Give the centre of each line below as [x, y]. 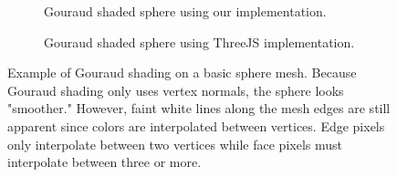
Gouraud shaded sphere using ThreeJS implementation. [199, 42]
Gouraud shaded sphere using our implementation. [185, 11]
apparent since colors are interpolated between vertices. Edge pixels [196, 125]
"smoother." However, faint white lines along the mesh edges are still [199, 108]
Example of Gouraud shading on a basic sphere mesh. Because [182, 73]
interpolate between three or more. [104, 162]
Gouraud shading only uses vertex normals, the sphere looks [176, 90]
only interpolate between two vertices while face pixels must [175, 144]
